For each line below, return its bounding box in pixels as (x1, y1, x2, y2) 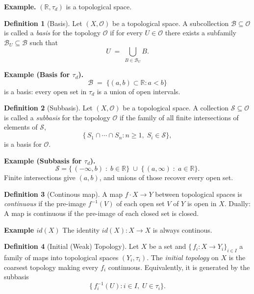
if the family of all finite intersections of (119, 112, 239, 122)
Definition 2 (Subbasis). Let (4, 103, 93, 113)
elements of (4, 122, 38, 132)
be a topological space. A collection (123, 103, 229, 113)
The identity (62, 224, 100, 235)
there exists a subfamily (165, 27, 236, 38)
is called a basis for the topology (4, 27, 101, 38)
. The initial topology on (147, 252, 219, 263)
